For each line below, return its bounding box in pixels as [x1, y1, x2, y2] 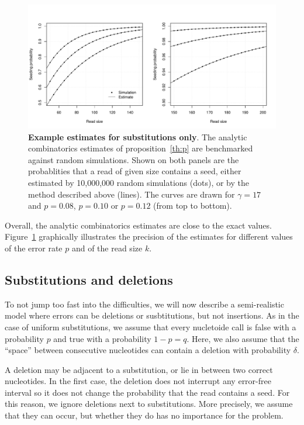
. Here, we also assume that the [186, 332, 299, 344]
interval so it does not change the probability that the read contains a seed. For [5, 386, 290, 398]
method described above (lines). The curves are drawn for [28, 188, 235, 200]
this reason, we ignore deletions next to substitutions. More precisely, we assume [5, 398, 293, 410]
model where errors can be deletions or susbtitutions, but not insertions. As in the [5, 309, 299, 322]
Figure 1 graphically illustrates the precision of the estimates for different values [5, 230, 293, 243]
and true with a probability [53, 332, 151, 344]
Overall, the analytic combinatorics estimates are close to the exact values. [5, 219, 272, 231]
